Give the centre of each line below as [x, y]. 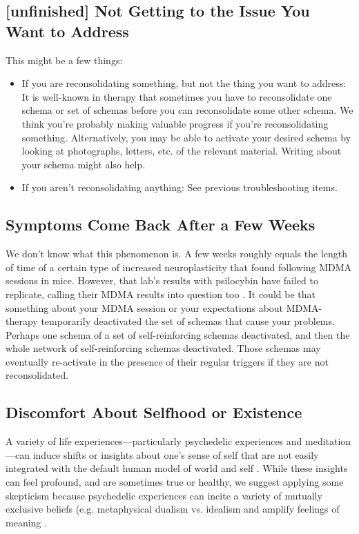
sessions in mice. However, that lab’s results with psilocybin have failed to [162, 280]
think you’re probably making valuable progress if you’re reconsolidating [175, 123]
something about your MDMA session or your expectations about [145, 307]
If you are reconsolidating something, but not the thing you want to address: [184, 83]
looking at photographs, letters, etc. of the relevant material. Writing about [182, 151]
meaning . [26, 522]
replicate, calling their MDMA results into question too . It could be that [161, 294]
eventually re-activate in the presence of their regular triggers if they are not [167, 361]
